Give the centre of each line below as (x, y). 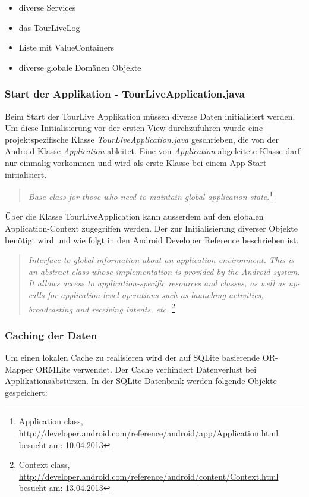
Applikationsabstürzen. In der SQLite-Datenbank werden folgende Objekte (141, 381)
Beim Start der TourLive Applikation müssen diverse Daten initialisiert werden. (150, 116)
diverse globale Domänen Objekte (80, 67)
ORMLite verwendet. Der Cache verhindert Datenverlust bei (146, 369)
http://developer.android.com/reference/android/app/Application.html (149, 433)
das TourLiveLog (49, 27)
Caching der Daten (51, 335)
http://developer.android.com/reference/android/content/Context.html (149, 476)
